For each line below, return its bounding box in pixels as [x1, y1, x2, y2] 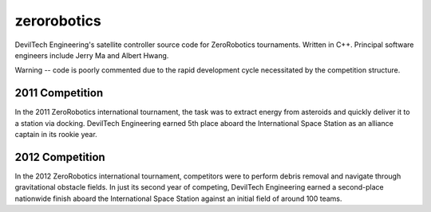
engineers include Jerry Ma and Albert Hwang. [14, 50, 169, 60]
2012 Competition [14, 150, 105, 163]
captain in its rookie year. [14, 130, 97, 139]
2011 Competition [14, 86, 104, 100]
